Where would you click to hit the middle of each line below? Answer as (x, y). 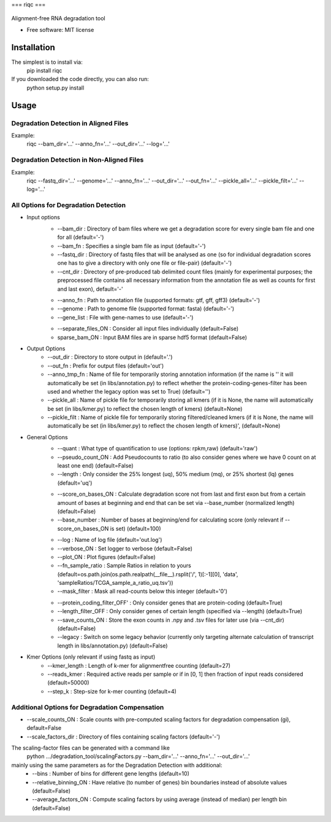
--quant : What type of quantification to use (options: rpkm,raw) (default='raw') (158, 448)
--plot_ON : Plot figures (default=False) (106, 557)
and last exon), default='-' (90, 289)
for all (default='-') (81, 237)
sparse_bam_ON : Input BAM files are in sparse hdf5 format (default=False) (152, 337)
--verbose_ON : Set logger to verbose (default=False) (125, 548)
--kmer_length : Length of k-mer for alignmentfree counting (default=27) (139, 665)
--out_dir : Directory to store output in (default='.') (110, 357)
